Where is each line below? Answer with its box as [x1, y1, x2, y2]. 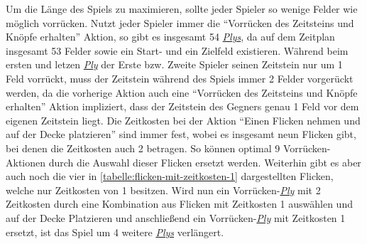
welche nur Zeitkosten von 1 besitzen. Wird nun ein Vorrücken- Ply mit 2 [6, 182, 321, 197]
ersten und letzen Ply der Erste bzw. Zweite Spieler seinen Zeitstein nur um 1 [6, 57, 343, 72]
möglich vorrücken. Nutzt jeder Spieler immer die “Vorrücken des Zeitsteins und [6, 15, 354, 30]
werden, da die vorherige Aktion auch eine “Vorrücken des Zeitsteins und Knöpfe [6, 85, 358, 100]
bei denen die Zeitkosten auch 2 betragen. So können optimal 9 [6, 140, 280, 155]
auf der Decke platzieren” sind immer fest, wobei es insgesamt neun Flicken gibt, [6, 127, 356, 142]
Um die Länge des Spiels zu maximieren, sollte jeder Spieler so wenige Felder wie [6, 1, 358, 16]
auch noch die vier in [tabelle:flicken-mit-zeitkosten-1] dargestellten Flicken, [6, 169, 334, 184]
